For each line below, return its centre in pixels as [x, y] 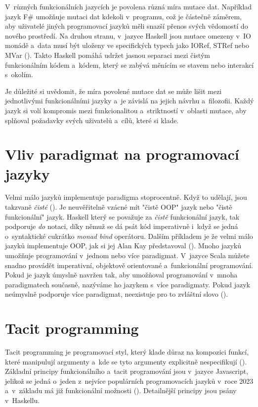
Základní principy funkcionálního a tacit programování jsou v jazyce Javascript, [127, 371]
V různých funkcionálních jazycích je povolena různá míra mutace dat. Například [129, 6]
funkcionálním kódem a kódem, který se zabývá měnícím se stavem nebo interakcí [129, 65]
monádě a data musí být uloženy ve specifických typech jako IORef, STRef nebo [127, 45]
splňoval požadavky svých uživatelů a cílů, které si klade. [92, 120]
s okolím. [19, 74]
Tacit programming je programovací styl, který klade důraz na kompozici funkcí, [127, 352]
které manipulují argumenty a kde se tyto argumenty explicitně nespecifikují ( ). [126, 361]
